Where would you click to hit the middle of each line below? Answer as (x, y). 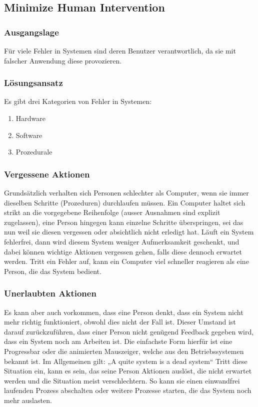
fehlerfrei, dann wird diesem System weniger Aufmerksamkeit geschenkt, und (122, 241)
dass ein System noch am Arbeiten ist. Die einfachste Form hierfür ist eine (118, 341)
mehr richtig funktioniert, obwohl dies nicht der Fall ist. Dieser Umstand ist (120, 322)
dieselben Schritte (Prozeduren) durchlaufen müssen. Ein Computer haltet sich (125, 202)
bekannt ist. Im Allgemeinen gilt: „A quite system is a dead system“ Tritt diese (126, 361)
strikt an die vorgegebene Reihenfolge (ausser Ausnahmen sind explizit (112, 212)
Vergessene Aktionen (47, 174)
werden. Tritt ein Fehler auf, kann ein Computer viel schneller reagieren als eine (126, 261)
